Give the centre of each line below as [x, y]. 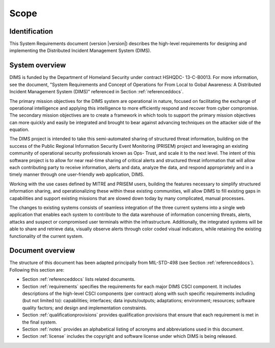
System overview [38, 65]
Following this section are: [37, 270]
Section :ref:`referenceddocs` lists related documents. [79, 279]
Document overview [42, 250]
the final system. [39, 322]
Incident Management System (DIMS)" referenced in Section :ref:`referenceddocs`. [97, 92]
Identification [31, 31]
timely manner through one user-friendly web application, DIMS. [77, 175]
